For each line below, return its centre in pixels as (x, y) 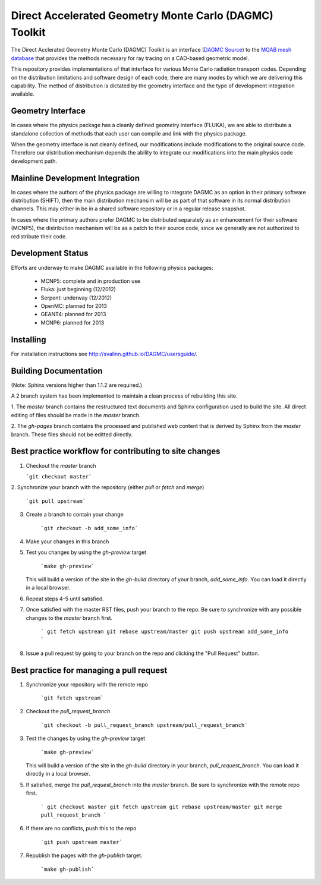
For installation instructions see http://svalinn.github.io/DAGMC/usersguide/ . (104, 354)
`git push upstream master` (82, 842)
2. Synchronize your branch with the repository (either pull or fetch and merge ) (108, 487)
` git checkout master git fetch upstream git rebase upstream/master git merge (161, 807)
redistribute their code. (39, 236)
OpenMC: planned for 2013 (74, 306)
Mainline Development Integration (75, 178)
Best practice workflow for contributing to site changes (116, 451)
